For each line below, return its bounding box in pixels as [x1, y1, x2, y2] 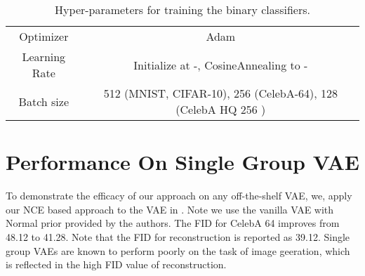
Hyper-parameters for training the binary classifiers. [55, 1, 310, 18]
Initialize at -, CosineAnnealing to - [133, 56, 308, 73]
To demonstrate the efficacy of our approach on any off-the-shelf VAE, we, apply [6, 188, 352, 203]
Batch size [18, 93, 69, 110]
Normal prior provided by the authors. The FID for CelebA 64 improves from [6, 216, 340, 230]
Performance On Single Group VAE [6, 147, 359, 176]
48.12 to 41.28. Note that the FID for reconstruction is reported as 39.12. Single [6, 229, 350, 244]
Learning [22, 48, 66, 65]
